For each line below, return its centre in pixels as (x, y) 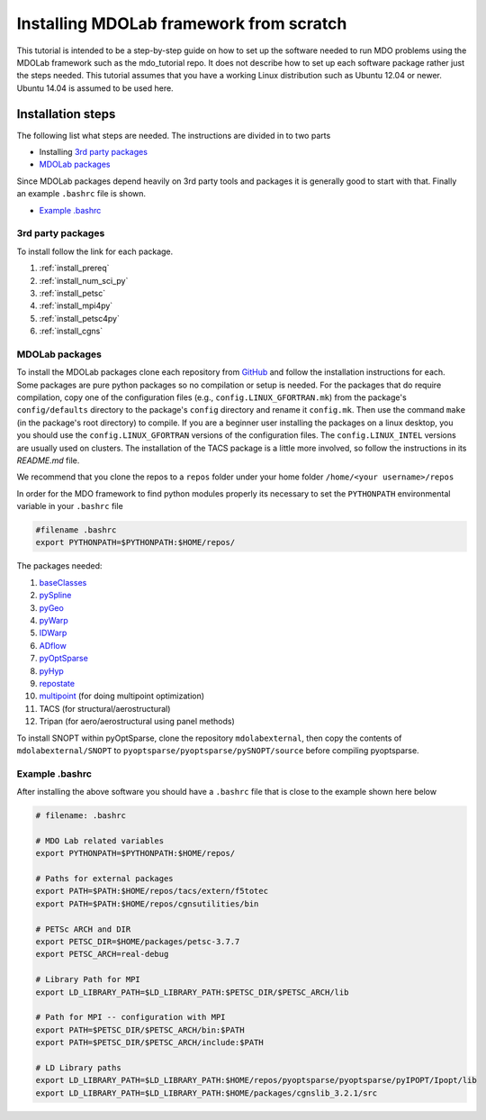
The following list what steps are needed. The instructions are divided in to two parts (174, 135)
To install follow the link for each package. (95, 251)
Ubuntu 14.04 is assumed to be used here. (95, 88)
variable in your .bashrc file (70, 506)
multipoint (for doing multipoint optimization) (122, 696)
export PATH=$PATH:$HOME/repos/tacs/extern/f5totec (152, 891)
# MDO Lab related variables (100, 841)
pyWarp (54, 621)
